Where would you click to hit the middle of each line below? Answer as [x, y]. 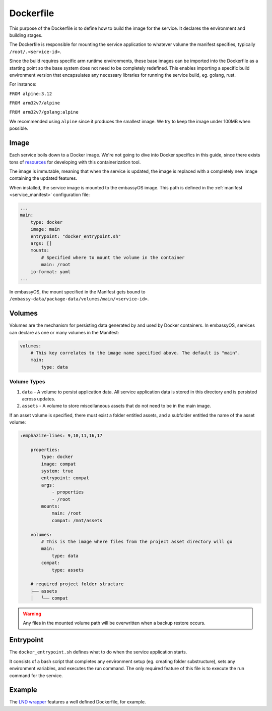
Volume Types [27, 382]
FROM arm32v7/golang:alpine [44, 112]
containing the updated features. [43, 178]
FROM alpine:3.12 [31, 94]
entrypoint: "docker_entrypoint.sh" [76, 236]
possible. [19, 128]
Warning [32, 614]
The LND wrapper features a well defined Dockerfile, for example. [78, 702]
